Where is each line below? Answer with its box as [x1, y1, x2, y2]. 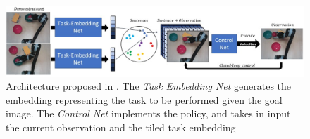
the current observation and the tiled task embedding [6, 119, 236, 134]
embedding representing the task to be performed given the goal [6, 92, 283, 107]
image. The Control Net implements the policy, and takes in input [6, 106, 291, 121]
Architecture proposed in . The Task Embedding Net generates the [6, 79, 292, 93]
